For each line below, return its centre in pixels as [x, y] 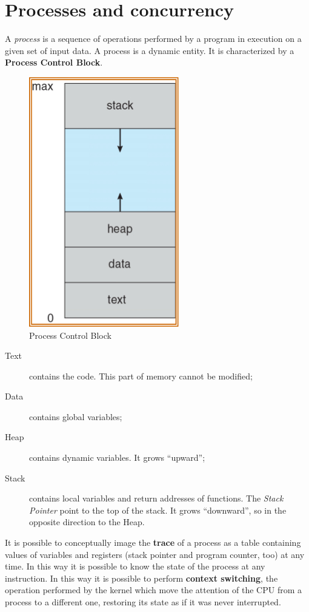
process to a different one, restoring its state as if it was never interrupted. [143, 602]
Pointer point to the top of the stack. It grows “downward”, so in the [158, 510]
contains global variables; [76, 416]
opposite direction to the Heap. [87, 522]
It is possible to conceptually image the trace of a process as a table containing [153, 542]
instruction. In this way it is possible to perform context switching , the [141, 578]
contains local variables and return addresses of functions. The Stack [156, 498]
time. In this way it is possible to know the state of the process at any [135, 566]
